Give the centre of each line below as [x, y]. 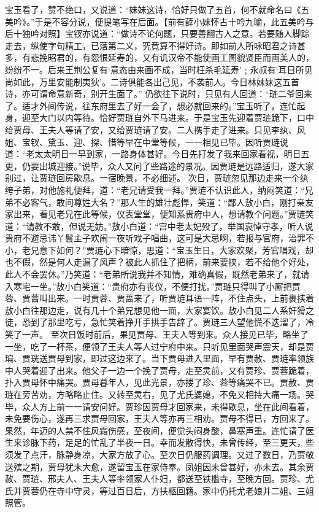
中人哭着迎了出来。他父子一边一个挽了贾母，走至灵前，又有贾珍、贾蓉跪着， [159, 370]
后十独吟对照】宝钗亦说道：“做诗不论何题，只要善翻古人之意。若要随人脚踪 [157, 33]
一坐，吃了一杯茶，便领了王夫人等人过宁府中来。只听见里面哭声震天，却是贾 [159, 346]
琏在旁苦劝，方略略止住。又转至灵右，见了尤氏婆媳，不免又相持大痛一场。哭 [159, 394]
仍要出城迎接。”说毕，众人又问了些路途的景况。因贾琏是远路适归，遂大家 [168, 165]
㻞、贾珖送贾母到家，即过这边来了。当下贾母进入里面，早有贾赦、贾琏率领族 [159, 358]
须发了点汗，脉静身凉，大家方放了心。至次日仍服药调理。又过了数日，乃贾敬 [159, 454]
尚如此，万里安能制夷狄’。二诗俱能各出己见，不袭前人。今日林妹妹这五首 [152, 81]
